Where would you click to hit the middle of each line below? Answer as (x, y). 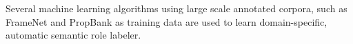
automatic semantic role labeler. (73, 35)
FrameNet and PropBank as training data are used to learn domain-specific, (167, 21)
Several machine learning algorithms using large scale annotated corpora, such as (176, 8)
